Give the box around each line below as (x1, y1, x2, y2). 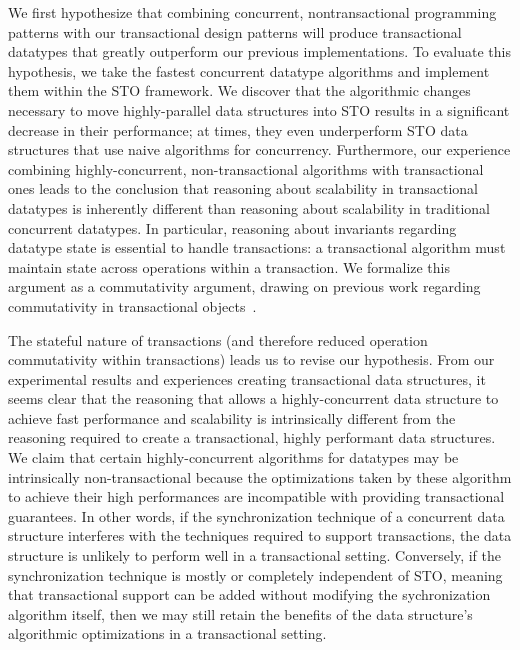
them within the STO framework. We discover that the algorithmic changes (8, 80, 471, 101)
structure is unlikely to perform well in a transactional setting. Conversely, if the (8, 545, 501, 566)
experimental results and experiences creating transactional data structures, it (8, 368, 486, 389)
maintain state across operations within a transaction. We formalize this (8, 256, 451, 277)
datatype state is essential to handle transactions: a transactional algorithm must (8, 237, 506, 258)
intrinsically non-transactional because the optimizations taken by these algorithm (8, 466, 512, 487)
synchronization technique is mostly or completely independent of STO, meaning (8, 564, 503, 585)
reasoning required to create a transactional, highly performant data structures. (8, 427, 496, 448)
